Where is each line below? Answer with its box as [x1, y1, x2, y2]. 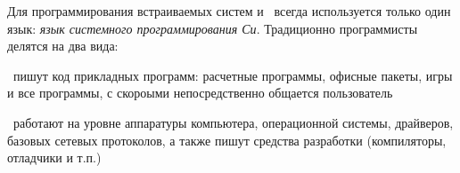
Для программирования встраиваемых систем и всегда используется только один [7, 2, 451, 20]
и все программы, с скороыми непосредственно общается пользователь [7, 83, 393, 102]
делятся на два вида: [7, 36, 119, 55]
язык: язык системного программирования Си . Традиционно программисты [7, 19, 418, 37]
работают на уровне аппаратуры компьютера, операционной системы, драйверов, [12, 113, 454, 131]
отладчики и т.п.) [7, 148, 102, 167]
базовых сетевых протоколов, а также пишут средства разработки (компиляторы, [7, 130, 447, 149]
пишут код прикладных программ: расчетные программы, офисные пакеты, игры [12, 66, 453, 84]
